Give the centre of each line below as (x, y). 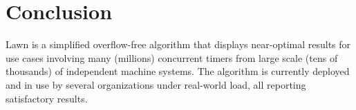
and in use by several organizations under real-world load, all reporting (156, 84)
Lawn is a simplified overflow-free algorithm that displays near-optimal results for (178, 44)
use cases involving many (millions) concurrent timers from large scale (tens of (172, 57)
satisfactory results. (47, 98)
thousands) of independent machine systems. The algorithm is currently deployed (178, 71)
